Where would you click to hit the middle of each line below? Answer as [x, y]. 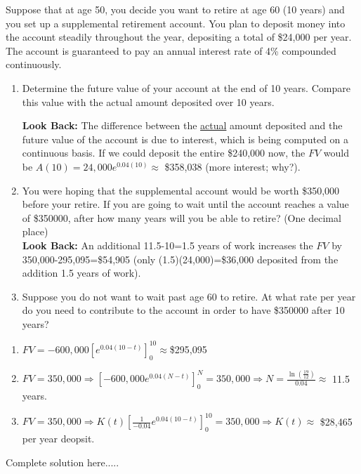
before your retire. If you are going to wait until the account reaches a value [185, 204]
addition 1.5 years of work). [81, 273]
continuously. [34, 64]
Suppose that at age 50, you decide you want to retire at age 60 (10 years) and [175, 9]
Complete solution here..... [63, 462]
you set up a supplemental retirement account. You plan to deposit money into [176, 23]
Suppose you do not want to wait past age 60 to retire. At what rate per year [189, 296]
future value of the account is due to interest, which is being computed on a [185, 139]
